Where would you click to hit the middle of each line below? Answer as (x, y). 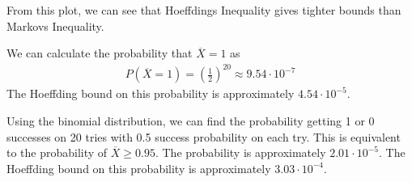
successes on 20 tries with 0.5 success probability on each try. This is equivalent (204, 136)
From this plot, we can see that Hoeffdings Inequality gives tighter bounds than (204, 10)
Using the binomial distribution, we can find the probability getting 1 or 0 (191, 120)
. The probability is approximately (240, 152)
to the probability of (57, 152)
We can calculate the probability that (100, 53)
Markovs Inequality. (55, 25)
